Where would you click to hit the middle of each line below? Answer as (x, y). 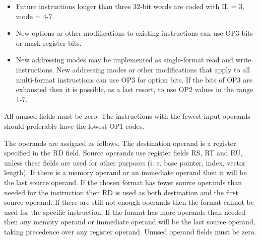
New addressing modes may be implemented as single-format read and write (134, 60)
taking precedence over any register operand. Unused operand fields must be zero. (130, 231)
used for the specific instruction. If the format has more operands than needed (125, 212)
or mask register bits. (49, 43)
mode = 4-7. (35, 16)
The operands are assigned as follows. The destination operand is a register (120, 143)
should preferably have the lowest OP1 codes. (74, 126)
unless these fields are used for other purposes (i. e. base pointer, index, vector (125, 162)
